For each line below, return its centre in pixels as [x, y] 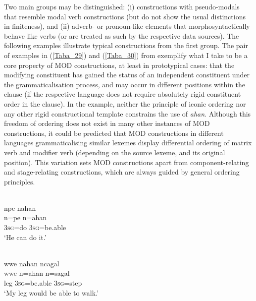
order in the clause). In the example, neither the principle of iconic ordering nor [125, 103]
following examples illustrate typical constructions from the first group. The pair [126, 45]
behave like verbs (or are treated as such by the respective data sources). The [122, 35]
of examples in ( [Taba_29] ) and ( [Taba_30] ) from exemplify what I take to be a [126, 55]
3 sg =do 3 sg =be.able [35, 227]
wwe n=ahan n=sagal [37, 273]
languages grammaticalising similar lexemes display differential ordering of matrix [128, 143]
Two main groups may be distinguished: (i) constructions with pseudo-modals [122, 6]
